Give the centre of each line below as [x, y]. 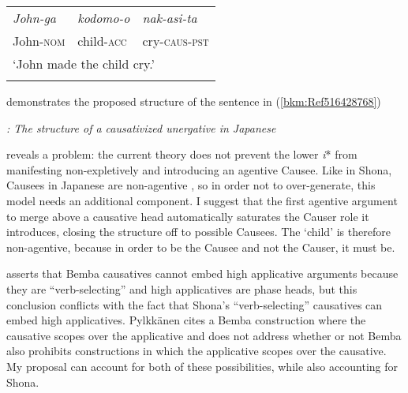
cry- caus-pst [176, 41]
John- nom [39, 41]
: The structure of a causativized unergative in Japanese [141, 127]
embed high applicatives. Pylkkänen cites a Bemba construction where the [186, 320]
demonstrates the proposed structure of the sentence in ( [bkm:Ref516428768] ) [194, 101]
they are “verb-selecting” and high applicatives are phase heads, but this [182, 288]
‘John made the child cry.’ [84, 64]
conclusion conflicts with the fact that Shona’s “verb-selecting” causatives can [195, 304]
